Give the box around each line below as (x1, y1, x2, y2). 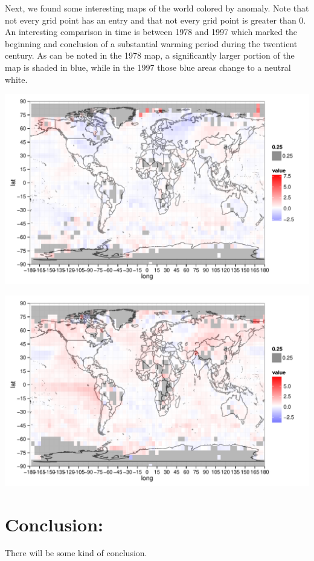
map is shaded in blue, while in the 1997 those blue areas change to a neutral (5, 60, 291, 73)
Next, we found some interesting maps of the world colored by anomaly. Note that (5, 2, 309, 14)
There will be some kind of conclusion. (5, 546, 147, 559)
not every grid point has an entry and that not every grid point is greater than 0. (5, 13, 306, 26)
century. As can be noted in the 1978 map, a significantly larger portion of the (5, 49, 295, 62)
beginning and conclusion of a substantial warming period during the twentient (5, 37, 298, 50)
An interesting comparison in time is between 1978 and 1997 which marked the (5, 25, 298, 38)
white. (5, 73, 28, 85)
